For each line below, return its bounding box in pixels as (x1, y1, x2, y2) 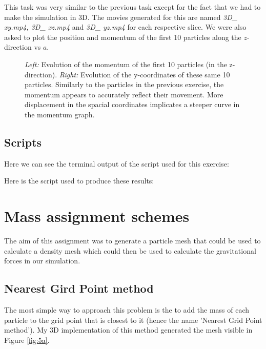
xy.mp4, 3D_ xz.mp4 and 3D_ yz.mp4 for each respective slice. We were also (4, 22, 247, 32)
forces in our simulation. (4, 255, 80, 266)
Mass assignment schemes (4, 206, 190, 227)
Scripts (4, 134, 42, 150)
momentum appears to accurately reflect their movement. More (25, 89, 223, 99)
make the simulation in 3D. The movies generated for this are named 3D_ (4, 11, 238, 22)
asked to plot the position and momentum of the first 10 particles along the (4, 31, 241, 42)
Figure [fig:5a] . (4, 334, 50, 345)
